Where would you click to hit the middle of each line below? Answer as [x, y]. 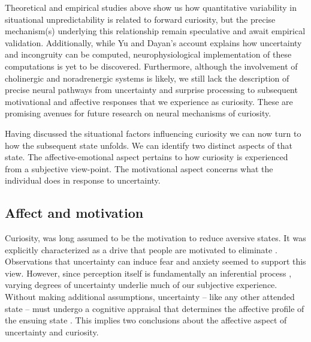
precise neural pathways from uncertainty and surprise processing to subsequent [151, 90]
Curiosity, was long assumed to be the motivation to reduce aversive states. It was [155, 238]
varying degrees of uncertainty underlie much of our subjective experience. [141, 285]
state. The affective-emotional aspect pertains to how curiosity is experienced [147, 157]
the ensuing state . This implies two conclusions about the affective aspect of [146, 320]
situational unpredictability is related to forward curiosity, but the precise [140, 19]
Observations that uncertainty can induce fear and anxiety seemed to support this [155, 261]
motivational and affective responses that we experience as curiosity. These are [149, 101]
